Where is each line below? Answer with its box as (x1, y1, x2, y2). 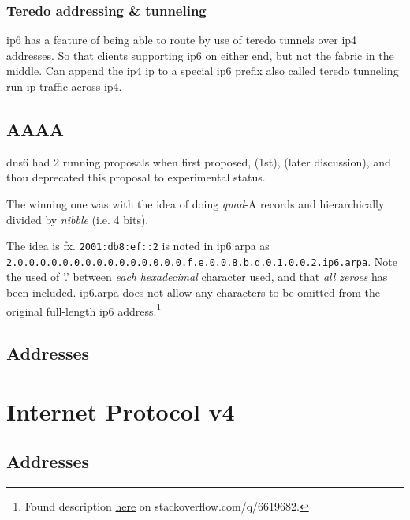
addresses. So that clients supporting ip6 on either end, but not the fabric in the (6, 47, 394, 63)
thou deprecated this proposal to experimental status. (6, 169, 266, 185)
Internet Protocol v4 (6, 395, 235, 427)
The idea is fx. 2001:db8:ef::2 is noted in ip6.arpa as (6, 238, 270, 254)
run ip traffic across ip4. (6, 78, 122, 94)
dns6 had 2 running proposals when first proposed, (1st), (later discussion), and (6, 153, 391, 170)
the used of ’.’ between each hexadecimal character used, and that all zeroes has (6, 268, 388, 285)
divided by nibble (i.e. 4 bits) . (6, 211, 149, 227)
